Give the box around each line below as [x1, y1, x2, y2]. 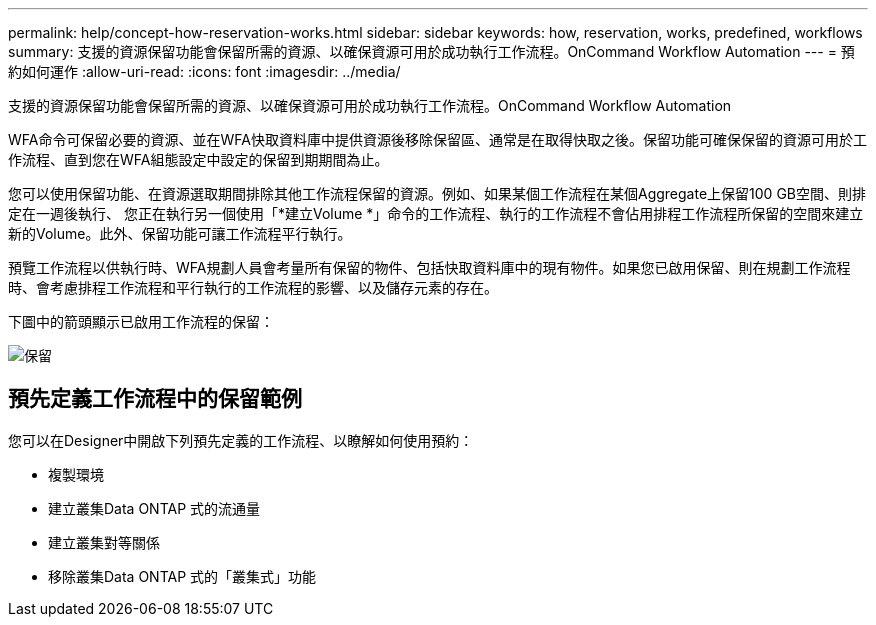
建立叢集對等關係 [48, 533, 160, 551]
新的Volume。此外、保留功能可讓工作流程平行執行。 [8, 225, 352, 242]
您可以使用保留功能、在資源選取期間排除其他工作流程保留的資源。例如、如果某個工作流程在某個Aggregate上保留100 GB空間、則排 [8, 185, 866, 202]
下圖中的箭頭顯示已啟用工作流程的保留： [8, 313, 274, 330]
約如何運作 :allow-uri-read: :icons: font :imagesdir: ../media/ [8, 63, 401, 80]
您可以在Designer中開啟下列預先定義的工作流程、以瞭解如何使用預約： [8, 431, 474, 449]
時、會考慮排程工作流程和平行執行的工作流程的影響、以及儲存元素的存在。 [8, 279, 498, 296]
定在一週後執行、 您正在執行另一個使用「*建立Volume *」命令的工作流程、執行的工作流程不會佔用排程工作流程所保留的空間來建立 [8, 205, 864, 222]
